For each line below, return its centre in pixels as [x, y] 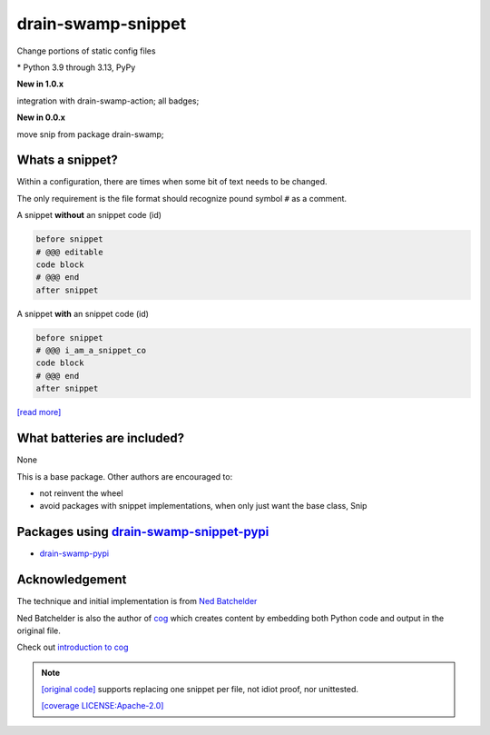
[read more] [39, 412]
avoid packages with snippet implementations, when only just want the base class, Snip [203, 506]
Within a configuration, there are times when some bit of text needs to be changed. [172, 182]
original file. [39, 631]
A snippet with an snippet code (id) [83, 313]
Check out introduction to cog [73, 647]
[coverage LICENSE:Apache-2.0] [103, 706]
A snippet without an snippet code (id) [89, 215]
